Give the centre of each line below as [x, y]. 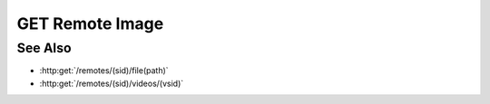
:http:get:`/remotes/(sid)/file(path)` [104, 71]
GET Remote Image [90, 24]
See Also [44, 48]
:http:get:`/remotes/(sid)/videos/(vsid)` [112, 83]
